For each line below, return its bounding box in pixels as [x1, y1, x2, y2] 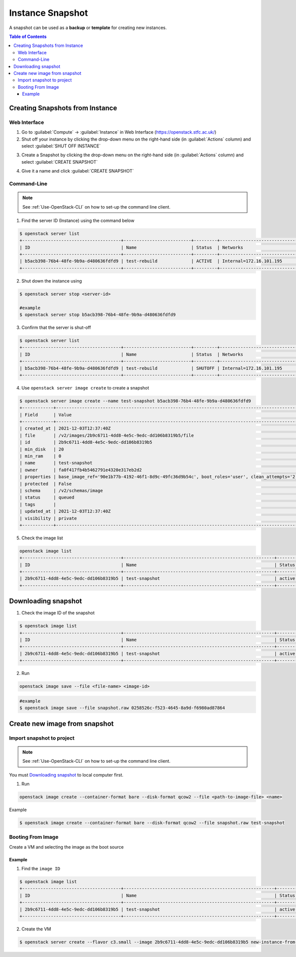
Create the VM [21, 926, 51, 932]
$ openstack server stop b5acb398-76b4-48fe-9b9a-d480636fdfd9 [19, 312, 176, 318]
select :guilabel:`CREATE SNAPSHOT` [21, 159, 98, 165]
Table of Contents [9, 34, 47, 39]
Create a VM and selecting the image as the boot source [9, 844, 124, 850]
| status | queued [19, 495, 74, 500]
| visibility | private [19, 515, 77, 521]
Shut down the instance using [21, 278, 82, 284]
